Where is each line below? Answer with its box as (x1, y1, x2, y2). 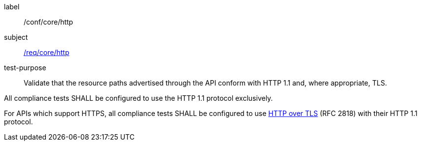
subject (4, 33, 28, 41)
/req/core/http (24, 48, 70, 57)
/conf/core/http (24, 18, 73, 26)
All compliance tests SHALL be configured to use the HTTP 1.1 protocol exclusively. (4, 94, 273, 102)
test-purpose (4, 63, 46, 72)
